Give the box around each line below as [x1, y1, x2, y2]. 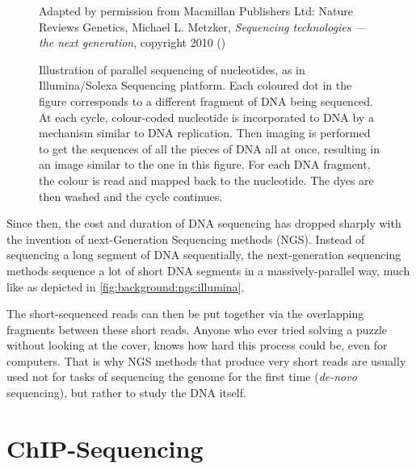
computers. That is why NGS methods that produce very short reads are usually [6, 352, 406, 369]
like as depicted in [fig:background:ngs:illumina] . [6, 278, 245, 295]
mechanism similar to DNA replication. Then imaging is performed [39, 124, 371, 141]
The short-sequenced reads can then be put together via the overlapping [6, 305, 364, 322]
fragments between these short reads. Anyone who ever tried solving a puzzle [6, 320, 388, 337]
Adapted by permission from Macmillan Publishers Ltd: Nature [39, 2, 354, 19]
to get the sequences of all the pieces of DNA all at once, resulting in [39, 140, 380, 157]
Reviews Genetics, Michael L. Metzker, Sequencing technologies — [39, 18, 367, 35]
